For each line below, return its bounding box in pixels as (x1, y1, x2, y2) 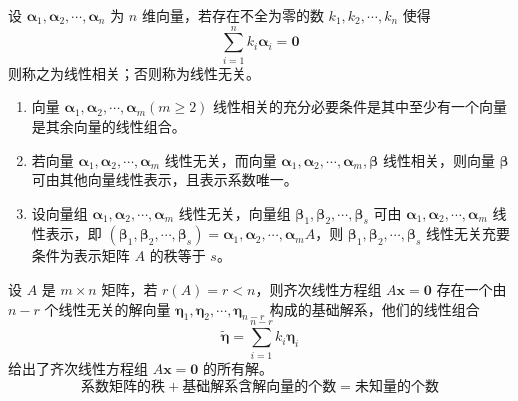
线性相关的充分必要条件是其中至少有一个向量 (213, 96, 508, 117)
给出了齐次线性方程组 (8, 357, 148, 378)
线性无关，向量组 (178, 202, 291, 223)
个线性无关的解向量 (44, 298, 171, 319)
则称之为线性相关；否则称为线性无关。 (8, 62, 260, 83)
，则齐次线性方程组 (255, 279, 382, 300)
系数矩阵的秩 (81, 380, 166, 395)
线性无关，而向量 (164, 149, 277, 170)
